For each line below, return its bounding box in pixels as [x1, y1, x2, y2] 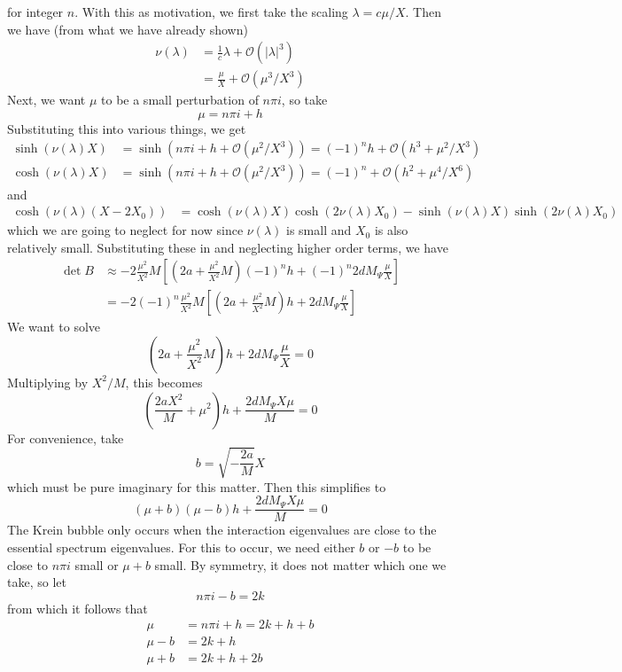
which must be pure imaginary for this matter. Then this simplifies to [7, 477, 386, 496]
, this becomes [125, 372, 203, 391]
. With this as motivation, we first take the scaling [74, 3, 348, 20]
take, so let [7, 573, 66, 591]
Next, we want [7, 90, 86, 109]
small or [74, 555, 119, 574]
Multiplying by [7, 372, 89, 391]
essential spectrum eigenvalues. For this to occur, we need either [7, 537, 355, 556]
